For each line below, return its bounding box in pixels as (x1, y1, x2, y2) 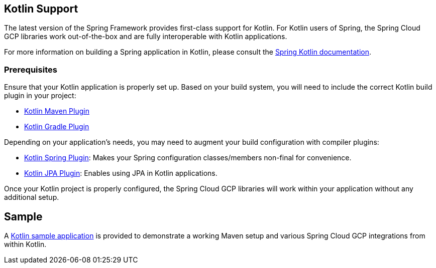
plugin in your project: (4, 91, 76, 100)
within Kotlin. (4, 240, 47, 249)
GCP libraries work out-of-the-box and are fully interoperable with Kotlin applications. (4, 32, 287, 41)
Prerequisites (4, 64, 57, 75)
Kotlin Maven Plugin (24, 107, 89, 116)
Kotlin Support (4, 3, 78, 15)
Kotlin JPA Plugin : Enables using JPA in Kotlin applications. (24, 169, 217, 178)
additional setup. (4, 193, 59, 202)
